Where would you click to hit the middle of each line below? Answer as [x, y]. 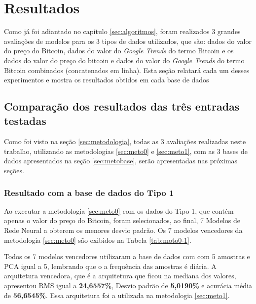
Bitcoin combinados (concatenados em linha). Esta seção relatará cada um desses [127, 70]
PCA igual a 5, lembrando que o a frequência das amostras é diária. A [110, 266]
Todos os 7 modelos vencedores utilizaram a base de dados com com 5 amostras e [127, 256]
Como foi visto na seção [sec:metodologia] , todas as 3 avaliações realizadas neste [125, 141]
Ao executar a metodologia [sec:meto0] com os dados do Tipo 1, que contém [119, 210]
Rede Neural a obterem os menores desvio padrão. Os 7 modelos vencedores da [123, 230]
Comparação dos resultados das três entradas [122, 106]
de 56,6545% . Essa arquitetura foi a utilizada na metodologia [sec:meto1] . [117, 295]
